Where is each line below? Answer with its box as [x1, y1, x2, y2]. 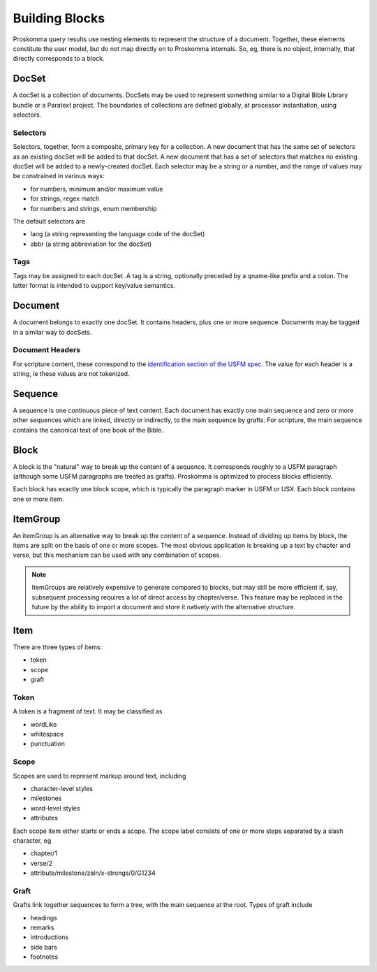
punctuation [30, 739, 66, 748]
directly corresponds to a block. [13, 55, 105, 63]
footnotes [30, 952, 59, 961]
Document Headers [13, 345, 80, 355]
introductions [30, 933, 69, 941]
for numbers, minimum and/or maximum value [30, 184, 163, 193]
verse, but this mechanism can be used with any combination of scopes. [13, 551, 221, 559]
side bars [30, 943, 57, 951]
